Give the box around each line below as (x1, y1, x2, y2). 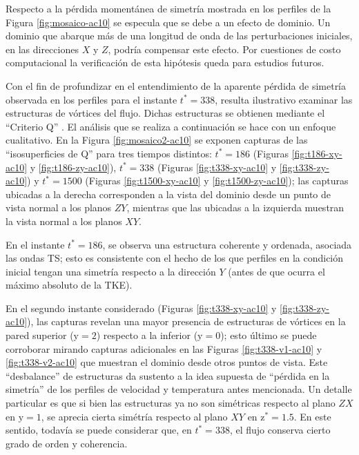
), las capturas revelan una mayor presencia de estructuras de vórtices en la (27, 314, 346, 329)
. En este (293, 409, 331, 423)
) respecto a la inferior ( (96, 328, 198, 342)
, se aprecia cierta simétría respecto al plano (41, 409, 228, 423)
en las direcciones (6, 41, 79, 56)
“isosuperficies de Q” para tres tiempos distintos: (6, 146, 212, 160)
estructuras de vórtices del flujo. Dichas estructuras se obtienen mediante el (6, 106, 325, 120)
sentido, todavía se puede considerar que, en (6, 423, 192, 437)
